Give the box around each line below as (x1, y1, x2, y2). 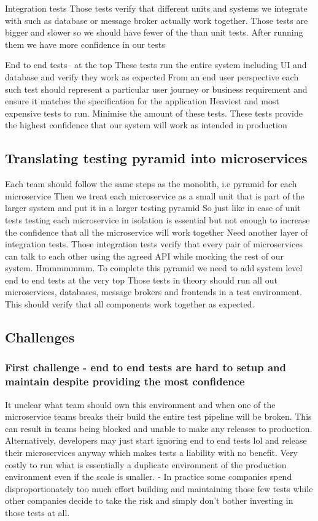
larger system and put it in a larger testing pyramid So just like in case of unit (5, 201, 301, 214)
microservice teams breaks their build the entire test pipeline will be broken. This (5, 410, 312, 423)
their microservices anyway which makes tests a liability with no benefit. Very (5, 446, 298, 458)
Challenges (5, 328, 75, 347)
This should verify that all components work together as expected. (5, 298, 255, 311)
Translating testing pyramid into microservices (5, 149, 308, 168)
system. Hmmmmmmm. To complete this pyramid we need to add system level (5, 261, 303, 274)
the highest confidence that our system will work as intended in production (5, 118, 287, 131)
